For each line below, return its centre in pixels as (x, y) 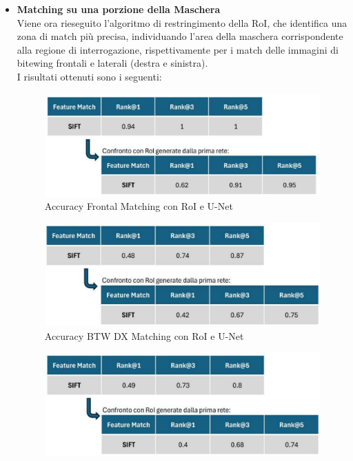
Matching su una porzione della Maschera (119, 9)
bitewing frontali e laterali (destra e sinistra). (112, 63)
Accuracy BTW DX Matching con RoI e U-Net (144, 335)
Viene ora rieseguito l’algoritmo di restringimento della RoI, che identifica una (182, 22)
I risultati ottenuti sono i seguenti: (89, 76)
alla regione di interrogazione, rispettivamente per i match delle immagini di (178, 49)
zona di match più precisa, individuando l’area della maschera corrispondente (180, 36)
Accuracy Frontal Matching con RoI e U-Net (139, 206)
